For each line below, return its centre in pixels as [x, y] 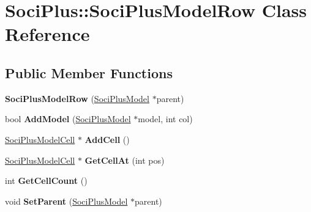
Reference [47, 34]
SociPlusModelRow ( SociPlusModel [77, 98]
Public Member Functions [89, 72]
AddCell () [107, 139]
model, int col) [165, 119]
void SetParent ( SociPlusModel [66, 201]
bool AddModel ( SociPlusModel [68, 119]
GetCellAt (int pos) [125, 160]
